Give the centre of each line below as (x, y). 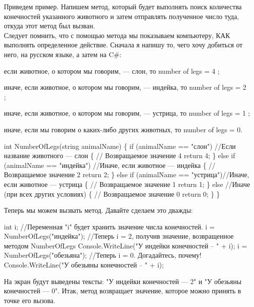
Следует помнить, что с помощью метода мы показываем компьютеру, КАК (117, 35)
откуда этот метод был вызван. (50, 26)
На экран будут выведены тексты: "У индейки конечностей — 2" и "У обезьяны (123, 281)
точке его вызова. (30, 300)
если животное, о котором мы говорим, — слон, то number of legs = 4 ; (112, 71)
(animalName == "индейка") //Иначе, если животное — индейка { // (110, 165)
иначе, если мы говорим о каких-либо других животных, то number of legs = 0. (123, 129)
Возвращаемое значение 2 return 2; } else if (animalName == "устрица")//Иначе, (127, 174)
